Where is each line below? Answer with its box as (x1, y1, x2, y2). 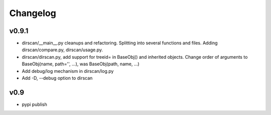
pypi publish (22, 101, 47, 107)
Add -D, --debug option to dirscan (22, 75, 93, 81)
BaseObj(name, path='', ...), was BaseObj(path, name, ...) (22, 61, 140, 67)
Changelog (9, 8, 56, 19)
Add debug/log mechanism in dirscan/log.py (22, 68, 114, 74)
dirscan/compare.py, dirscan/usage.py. (22, 47, 103, 53)
